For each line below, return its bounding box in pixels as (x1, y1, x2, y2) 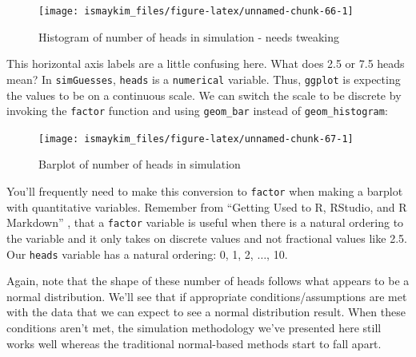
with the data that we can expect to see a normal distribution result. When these (6, 303, 406, 320)
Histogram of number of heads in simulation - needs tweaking (38, 28, 340, 45)
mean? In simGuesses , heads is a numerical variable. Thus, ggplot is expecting (6, 70, 401, 87)
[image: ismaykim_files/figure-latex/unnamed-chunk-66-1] (38, 6, 354, 17)
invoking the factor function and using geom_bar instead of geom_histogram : (6, 102, 388, 119)
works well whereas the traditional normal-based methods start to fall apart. (6, 335, 382, 351)
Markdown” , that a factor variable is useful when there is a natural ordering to (6, 214, 404, 231)
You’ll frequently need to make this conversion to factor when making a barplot (6, 183, 403, 199)
